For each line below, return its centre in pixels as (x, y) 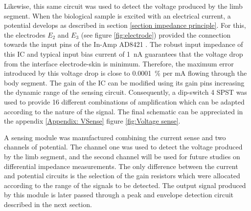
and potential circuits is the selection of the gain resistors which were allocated (122, 176)
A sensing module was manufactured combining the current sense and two (115, 137)
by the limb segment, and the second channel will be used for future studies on (122, 156)
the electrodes (25, 34)
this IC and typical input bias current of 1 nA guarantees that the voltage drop (124, 53)
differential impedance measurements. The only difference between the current (121, 166)
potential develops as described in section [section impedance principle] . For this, (125, 25)
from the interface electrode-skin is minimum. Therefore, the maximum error (119, 63)
